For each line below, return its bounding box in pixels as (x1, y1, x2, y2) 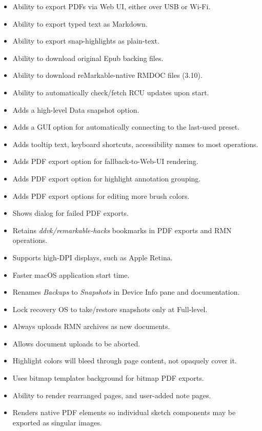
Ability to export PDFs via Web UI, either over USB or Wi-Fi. (12, 1, 211, 11)
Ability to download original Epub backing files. (12, 52, 164, 63)
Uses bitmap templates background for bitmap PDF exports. (12, 373, 204, 383)
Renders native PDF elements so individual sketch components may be (12, 407, 236, 418)
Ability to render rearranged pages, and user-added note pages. (12, 389, 211, 400)
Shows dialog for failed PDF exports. (12, 208, 129, 218)
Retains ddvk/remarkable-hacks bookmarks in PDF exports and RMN (12, 224, 232, 235)
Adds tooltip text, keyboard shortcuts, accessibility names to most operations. (12, 138, 258, 149)
